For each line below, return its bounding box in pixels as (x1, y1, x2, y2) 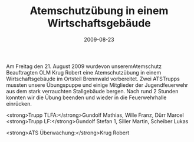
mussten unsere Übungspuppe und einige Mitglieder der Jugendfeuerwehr (6, 81, 189, 89)
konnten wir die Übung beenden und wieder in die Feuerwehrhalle (6, 94, 167, 101)
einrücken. (6, 100, 32, 107)
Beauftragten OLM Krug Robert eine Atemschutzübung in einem (6, 69, 162, 76)
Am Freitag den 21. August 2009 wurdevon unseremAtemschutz (6, 63, 162, 70)
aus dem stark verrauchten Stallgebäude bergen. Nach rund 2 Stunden (6, 87, 179, 94)
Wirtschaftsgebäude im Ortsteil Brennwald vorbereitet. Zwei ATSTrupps (6, 75, 180, 82)
